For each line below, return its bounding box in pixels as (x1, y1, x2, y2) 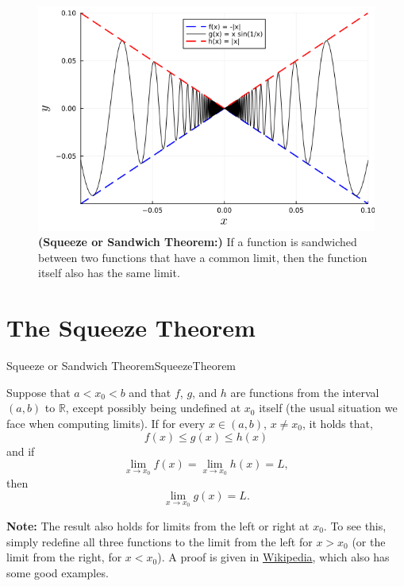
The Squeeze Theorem (6, 311, 256, 344)
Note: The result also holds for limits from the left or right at (6, 517, 310, 534)
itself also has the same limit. (38, 264, 180, 281)
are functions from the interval (230, 384, 379, 400)
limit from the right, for (6, 549, 122, 565)
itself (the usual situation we (259, 399, 398, 416)
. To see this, (323, 517, 387, 534)
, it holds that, (302, 414, 373, 431)
